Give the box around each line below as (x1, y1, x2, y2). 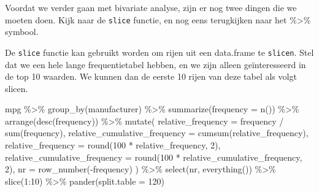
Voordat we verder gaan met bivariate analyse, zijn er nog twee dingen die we (5, 1, 297, 13)
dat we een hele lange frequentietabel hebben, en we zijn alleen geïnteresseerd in (5, 58, 306, 71)
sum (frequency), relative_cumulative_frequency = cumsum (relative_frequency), (5, 126, 309, 139)
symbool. (5, 25, 39, 38)
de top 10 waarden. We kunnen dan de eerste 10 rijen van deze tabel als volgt (5, 70, 297, 83)
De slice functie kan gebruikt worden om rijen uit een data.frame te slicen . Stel (5, 45, 314, 58)
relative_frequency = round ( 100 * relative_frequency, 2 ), (5, 139, 221, 152)
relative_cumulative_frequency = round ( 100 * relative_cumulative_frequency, (5, 150, 302, 163)
